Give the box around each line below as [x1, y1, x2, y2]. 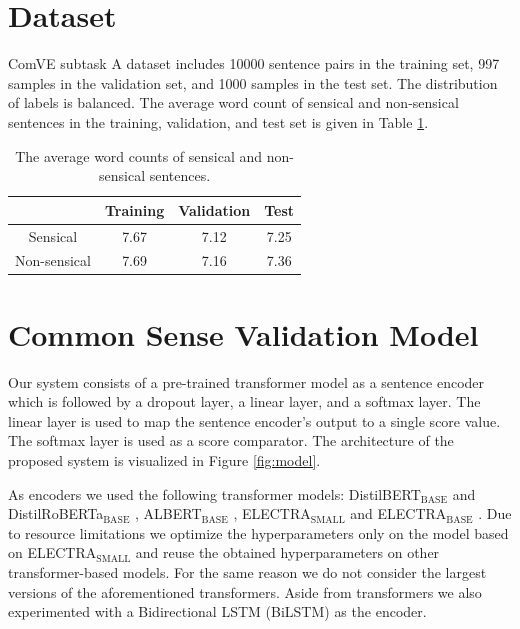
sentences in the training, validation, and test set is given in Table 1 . [8, 111, 429, 132]
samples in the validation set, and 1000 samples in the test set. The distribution [8, 72, 498, 93]
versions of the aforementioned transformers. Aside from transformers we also [8, 581, 482, 602]
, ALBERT [135, 503, 202, 524]
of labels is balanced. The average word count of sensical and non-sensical [8, 92, 459, 113]
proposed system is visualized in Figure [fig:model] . [8, 449, 321, 470]
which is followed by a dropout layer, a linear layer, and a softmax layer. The [8, 391, 481, 412]
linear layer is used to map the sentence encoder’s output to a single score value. [8, 410, 501, 431]
